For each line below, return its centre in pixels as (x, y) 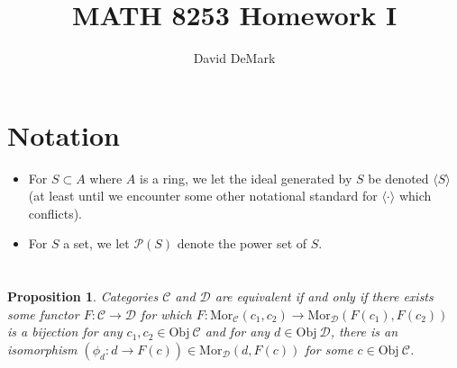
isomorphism (42, 349)
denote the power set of (242, 243)
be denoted (398, 178)
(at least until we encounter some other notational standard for (203, 196)
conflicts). (55, 213)
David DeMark (234, 58)
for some (329, 349)
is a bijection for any (65, 332)
